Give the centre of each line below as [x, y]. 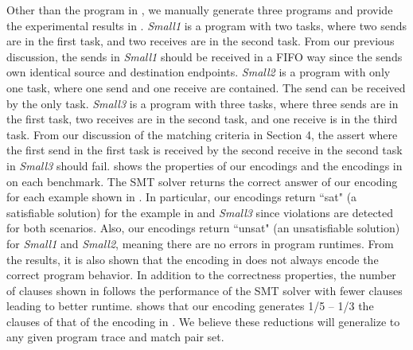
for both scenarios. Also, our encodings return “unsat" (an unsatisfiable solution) [203, 228]
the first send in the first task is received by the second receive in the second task [205, 150]
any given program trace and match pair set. [115, 337]
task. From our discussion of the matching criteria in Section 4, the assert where [202, 134]
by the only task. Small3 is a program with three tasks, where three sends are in [203, 103]
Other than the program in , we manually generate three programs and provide [200, 10]
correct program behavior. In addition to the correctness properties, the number [201, 275]
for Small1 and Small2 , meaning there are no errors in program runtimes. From [200, 243]
